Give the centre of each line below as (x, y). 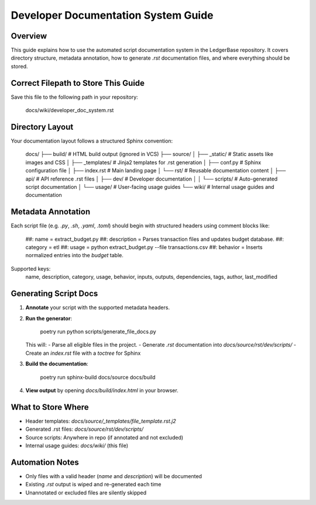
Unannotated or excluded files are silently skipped (86, 492)
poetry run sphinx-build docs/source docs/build (98, 377)
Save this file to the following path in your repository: (75, 97)
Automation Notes (45, 462)
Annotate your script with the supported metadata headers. (97, 307)
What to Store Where (50, 407)
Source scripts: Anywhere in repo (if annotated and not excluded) (104, 437)
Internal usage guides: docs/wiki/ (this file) (77, 445)
